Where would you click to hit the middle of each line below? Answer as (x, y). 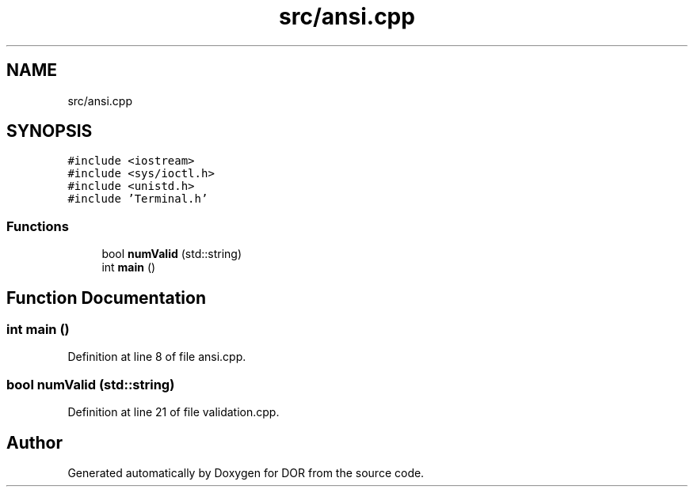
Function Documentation (106, 298)
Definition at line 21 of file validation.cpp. (173, 412)
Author (34, 442)
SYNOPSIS (50, 131)
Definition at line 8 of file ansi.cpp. (157, 357)
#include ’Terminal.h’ (138, 199)
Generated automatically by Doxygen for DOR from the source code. (246, 473)
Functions (38, 226)
